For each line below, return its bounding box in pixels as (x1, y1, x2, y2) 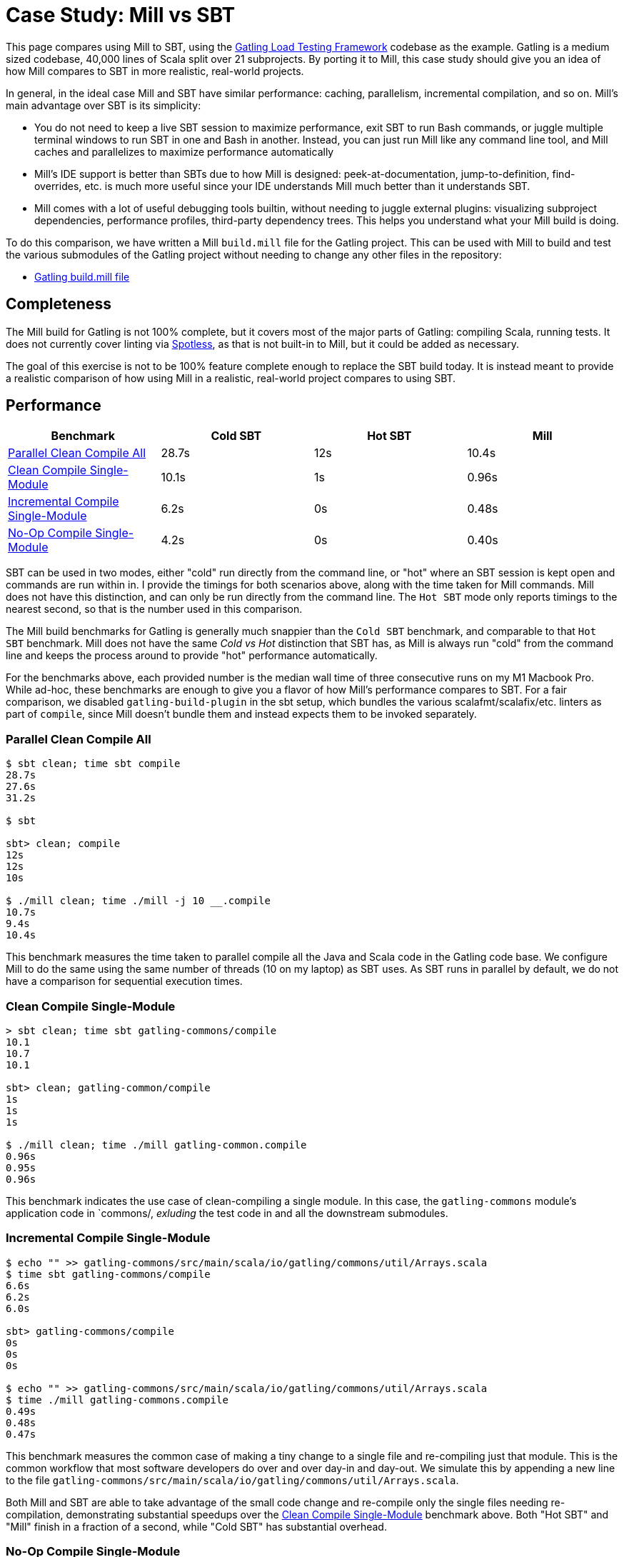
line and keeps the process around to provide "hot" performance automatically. (6, 649, 378, 662)
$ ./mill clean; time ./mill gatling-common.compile (6, 1138, 307, 1151)
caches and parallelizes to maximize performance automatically (34, 145, 334, 158)
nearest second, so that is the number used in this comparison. (6, 603, 303, 616)
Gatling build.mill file (34, 270, 130, 283)
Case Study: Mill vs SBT (6, 3, 236, 27)
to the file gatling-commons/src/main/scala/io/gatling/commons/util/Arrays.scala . (6, 1473, 459, 1486)
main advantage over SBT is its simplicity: (6, 99, 201, 111)
